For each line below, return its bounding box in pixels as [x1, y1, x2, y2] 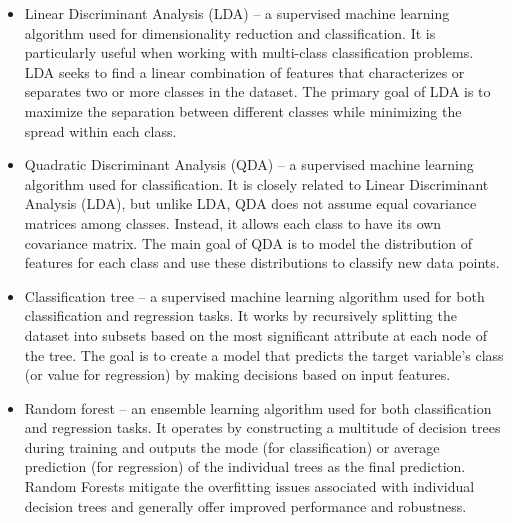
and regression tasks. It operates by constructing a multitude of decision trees [24, 417, 501, 438]
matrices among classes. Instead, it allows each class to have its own [24, 212, 442, 233]
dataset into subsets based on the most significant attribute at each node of [24, 324, 487, 345]
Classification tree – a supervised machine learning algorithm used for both [24, 285, 485, 306]
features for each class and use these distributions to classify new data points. [24, 252, 500, 273]
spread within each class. [24, 120, 177, 141]
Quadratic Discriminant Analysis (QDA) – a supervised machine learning [24, 154, 474, 175]
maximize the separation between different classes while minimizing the [24, 100, 462, 121]
